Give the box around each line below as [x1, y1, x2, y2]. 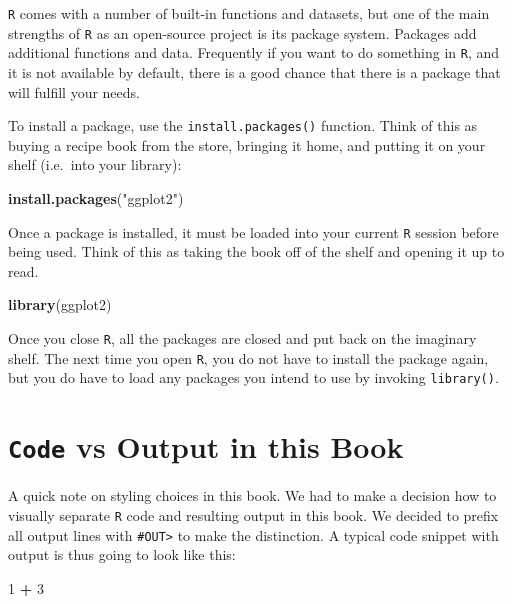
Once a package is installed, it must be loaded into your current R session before [8, 221, 499, 242]
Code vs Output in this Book [8, 426, 404, 467]
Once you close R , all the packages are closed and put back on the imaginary [8, 328, 477, 349]
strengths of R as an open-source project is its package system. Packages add [8, 22, 477, 43]
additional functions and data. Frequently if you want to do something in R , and [8, 42, 500, 63]
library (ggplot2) [8, 294, 112, 315]
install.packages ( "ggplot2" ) [8, 188, 184, 208]
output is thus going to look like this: [8, 544, 236, 565]
